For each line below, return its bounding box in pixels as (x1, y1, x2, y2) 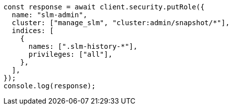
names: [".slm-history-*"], (28, 42, 138, 50)
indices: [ (11, 27, 54, 35)
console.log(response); (3, 82, 96, 90)
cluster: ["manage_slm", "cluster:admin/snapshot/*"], (11, 19, 230, 27)
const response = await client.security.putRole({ (3, 3, 205, 11)
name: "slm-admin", (11, 11, 87, 19)
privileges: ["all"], (28, 50, 113, 58)
